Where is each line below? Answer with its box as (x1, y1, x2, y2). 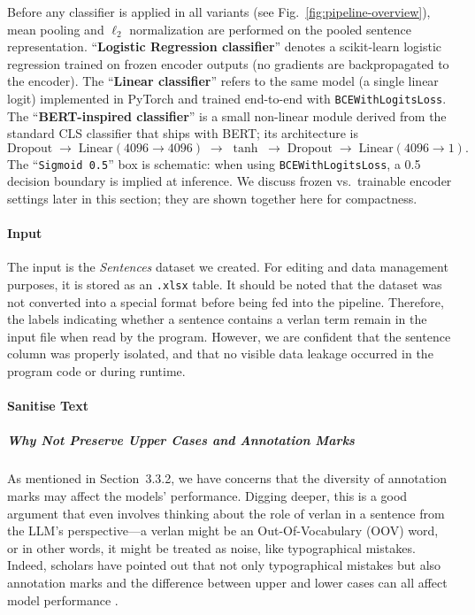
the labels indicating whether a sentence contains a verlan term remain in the (7, 310, 427, 328)
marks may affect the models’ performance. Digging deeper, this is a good (7, 487, 408, 505)
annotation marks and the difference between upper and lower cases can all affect (7, 573, 448, 591)
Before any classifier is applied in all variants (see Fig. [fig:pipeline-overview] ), (7, 3, 431, 20)
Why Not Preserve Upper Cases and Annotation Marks (7, 431, 355, 450)
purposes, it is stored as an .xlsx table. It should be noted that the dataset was (7, 275, 442, 294)
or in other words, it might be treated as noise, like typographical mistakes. (7, 538, 416, 557)
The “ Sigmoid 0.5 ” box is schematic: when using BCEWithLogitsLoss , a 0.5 (7, 154, 421, 173)
